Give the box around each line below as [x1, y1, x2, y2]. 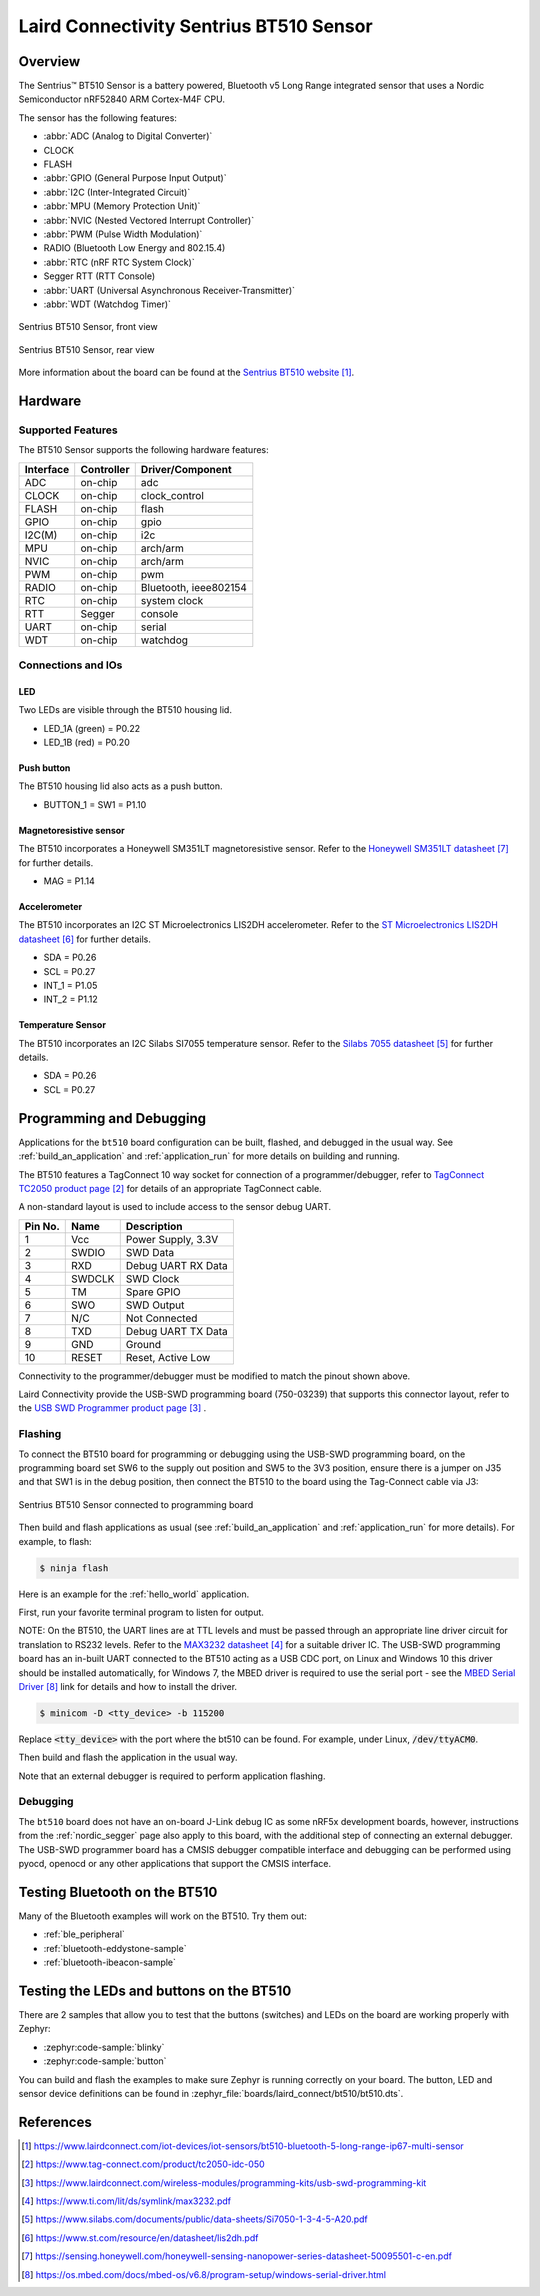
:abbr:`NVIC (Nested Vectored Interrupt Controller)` [43, 214, 255, 226]
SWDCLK [71, 1271, 115, 1285]
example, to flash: [18, 1535, 92, 1547]
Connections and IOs [18, 658, 123, 672]
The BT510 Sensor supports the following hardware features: [18, 444, 269, 456]
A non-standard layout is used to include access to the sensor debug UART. [18, 1201, 332, 1213]
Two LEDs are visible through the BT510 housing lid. [18, 704, 232, 716]
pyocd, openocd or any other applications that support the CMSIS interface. [18, 1857, 332, 1869]
